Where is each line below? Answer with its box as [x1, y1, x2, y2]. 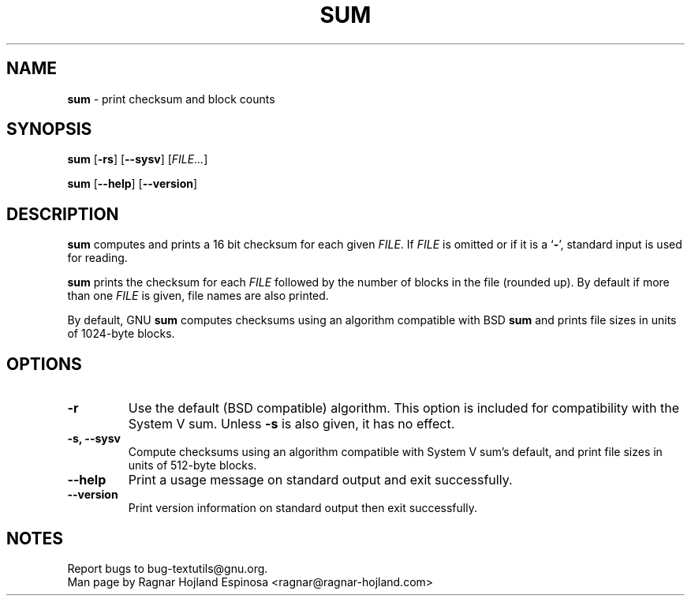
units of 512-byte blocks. [128, 458, 257, 473]
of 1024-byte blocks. [67, 327, 175, 341]
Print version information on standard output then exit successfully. [128, 501, 477, 515]
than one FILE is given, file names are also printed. [67, 289, 329, 303]
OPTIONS [6, 353, 82, 374]
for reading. [67, 251, 128, 265]
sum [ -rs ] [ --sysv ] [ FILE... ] [67, 152, 208, 166]
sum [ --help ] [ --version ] [67, 177, 198, 191]
